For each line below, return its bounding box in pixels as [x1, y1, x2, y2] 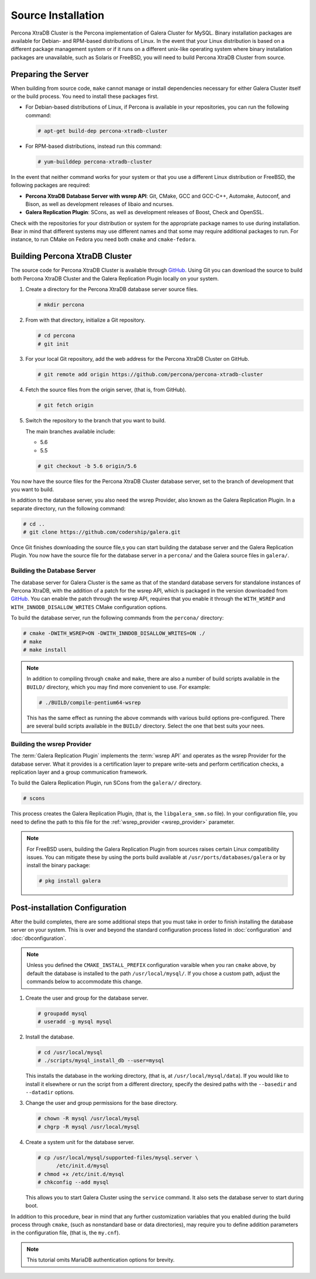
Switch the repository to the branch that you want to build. [25, 417, 166, 424]
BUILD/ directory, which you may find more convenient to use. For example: [26, 684, 211, 691]
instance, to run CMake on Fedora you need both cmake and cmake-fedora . [11, 236, 197, 243]
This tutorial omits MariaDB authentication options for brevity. [26, 1256, 175, 1264]
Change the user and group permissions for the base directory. [25, 1099, 178, 1107]
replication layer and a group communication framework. [11, 769, 148, 776]
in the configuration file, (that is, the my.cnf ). [11, 1229, 121, 1236]
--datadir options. [25, 1089, 74, 1096]
